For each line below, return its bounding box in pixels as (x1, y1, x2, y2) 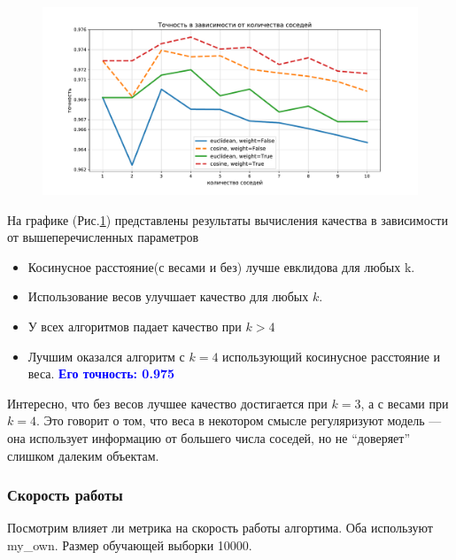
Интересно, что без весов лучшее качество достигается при (7, 393, 328, 412)
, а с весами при (360, 393, 449, 412)
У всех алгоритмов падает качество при (27, 316, 242, 335)
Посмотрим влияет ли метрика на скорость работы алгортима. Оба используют (7, 518, 433, 537)
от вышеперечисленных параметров (7, 228, 199, 246)
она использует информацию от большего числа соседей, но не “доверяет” (7, 428, 411, 447)
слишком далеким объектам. (7, 446, 159, 464)
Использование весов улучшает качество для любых (27, 287, 309, 306)
